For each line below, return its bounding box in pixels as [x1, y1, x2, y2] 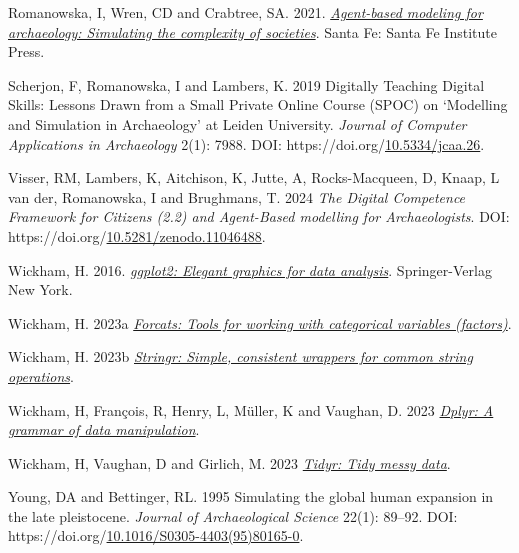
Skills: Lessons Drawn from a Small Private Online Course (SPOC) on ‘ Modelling [8, 94, 508, 115]
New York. [8, 279, 73, 300]
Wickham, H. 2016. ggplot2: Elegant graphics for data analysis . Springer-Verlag [8, 259, 492, 280]
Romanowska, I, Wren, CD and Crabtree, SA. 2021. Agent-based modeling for [8, 2, 483, 22]
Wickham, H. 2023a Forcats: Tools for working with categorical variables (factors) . [8, 312, 512, 333]
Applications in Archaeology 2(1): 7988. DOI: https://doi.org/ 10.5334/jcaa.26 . [8, 133, 485, 154]
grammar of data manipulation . [8, 419, 200, 440]
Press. [8, 41, 45, 62]
